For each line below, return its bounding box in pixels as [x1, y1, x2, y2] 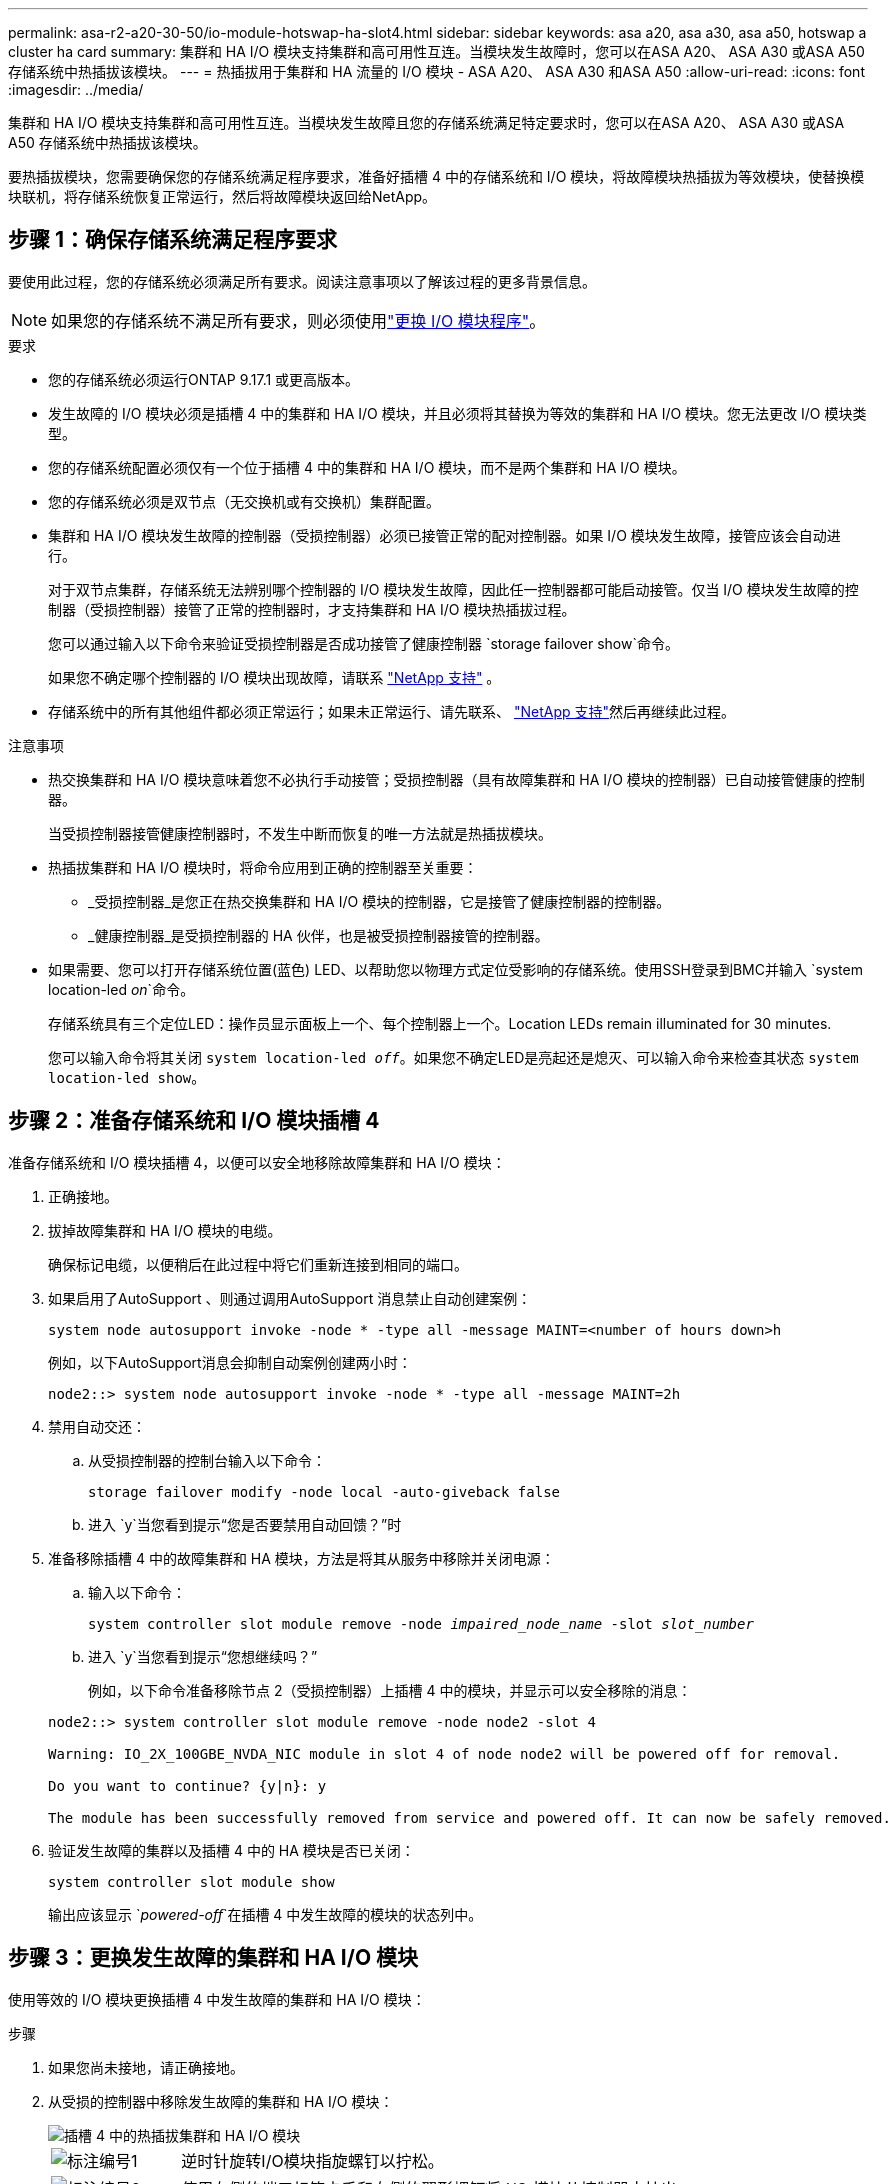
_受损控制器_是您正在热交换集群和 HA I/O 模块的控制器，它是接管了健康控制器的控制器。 [88, 892, 671, 910]
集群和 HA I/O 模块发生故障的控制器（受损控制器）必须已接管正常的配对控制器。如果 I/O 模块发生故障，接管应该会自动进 [48, 526, 841, 544]
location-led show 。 [48, 1068, 206, 1086]
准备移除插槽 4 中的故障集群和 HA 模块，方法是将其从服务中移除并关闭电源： [48, 1549, 555, 1567]
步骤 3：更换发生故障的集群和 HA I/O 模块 [8, 1945, 419, 1971]
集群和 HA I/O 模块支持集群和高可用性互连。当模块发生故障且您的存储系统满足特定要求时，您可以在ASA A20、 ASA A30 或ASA [8, 114, 845, 131]
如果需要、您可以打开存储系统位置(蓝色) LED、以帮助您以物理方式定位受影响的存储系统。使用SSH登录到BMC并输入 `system [48, 960, 863, 978]
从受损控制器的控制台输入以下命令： [88, 1451, 326, 1469]
